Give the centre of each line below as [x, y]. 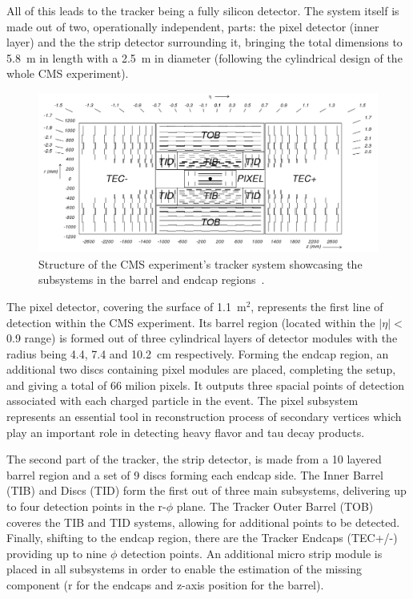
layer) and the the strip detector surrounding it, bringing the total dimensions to [204, 42]
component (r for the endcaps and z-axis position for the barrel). [165, 585]
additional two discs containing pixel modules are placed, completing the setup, [201, 369]
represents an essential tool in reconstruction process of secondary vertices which [204, 417]
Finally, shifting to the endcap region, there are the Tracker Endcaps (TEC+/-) [202, 538]
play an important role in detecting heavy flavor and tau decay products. [186, 432]
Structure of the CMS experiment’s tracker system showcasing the [200, 263]
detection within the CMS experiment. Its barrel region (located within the [191, 322]
